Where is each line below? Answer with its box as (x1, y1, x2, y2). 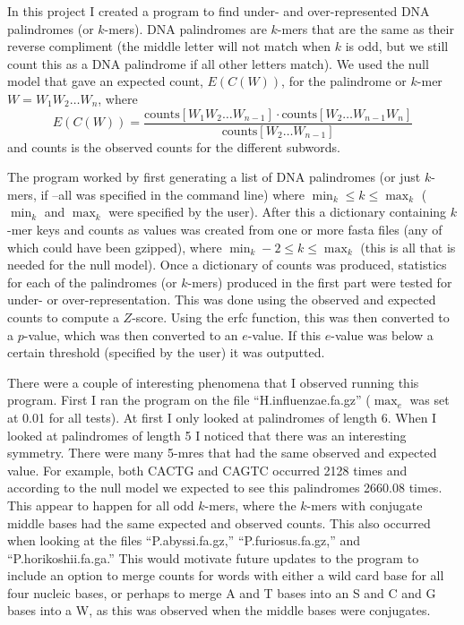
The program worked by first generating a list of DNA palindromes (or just (7, 167, 421, 186)
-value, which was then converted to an (23, 325, 238, 344)
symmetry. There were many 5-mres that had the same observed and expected (7, 443, 437, 462)
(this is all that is (360, 237, 456, 256)
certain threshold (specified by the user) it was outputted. (7, 343, 325, 362)
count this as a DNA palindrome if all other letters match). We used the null (7, 54, 429, 73)
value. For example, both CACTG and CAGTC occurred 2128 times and (7, 460, 408, 479)
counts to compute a (7, 307, 119, 326)
